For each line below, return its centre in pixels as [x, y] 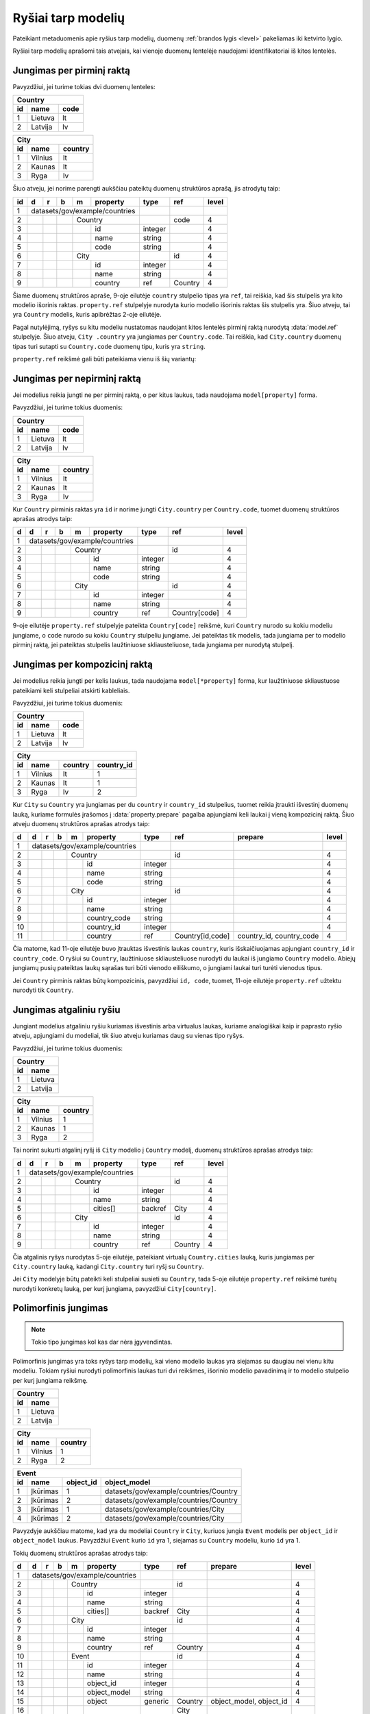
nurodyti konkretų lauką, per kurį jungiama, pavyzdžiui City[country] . [114, 1288]
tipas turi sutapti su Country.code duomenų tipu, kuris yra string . [109, 346]
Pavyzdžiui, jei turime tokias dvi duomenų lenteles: [84, 86]
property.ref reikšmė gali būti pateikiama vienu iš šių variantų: [104, 359]
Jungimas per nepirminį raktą [77, 378]
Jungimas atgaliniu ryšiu [66, 1010]
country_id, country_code [278, 936]
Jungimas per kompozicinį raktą [83, 665]
